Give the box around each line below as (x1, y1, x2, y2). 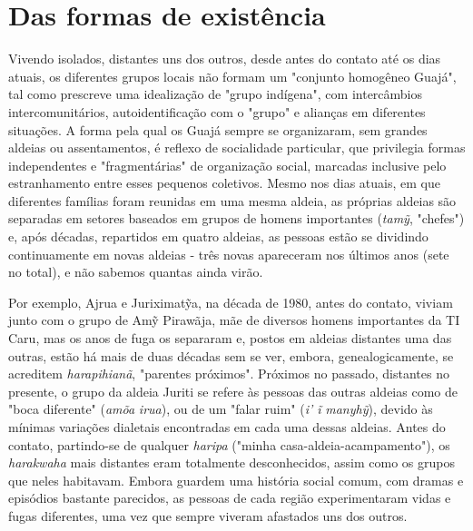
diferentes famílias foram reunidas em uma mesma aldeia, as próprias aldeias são (8, 191, 457, 210)
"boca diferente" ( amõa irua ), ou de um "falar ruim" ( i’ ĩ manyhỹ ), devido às (8, 399, 433, 418)
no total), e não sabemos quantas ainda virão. (8, 262, 263, 281)
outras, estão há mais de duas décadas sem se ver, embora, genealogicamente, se (8, 346, 454, 365)
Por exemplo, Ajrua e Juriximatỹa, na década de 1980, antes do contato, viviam (8, 292, 453, 311)
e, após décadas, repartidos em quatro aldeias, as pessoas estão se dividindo (8, 227, 429, 246)
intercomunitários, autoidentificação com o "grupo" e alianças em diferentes (8, 102, 426, 121)
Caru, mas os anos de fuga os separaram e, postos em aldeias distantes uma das (8, 329, 452, 348)
